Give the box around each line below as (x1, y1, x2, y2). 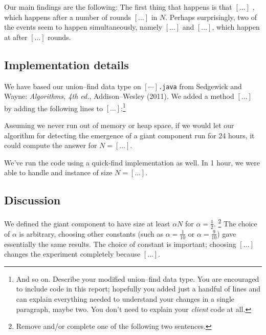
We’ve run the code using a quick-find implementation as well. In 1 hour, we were (4, 157, 260, 167)
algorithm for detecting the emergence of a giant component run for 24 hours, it (4, 130, 255, 140)
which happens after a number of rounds (4, 11, 131, 22)
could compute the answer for (4, 140, 97, 151)
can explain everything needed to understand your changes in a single (16, 293, 234, 304)
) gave (217, 228, 236, 239)
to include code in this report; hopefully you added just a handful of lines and (16, 283, 260, 294)
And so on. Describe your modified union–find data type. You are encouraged (16, 273, 259, 284)
